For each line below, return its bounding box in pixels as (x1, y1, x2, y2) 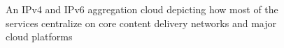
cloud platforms (6, 29, 73, 44)
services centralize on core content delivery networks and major (6, 15, 276, 30)
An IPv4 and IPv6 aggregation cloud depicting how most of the (6, 2, 278, 16)
